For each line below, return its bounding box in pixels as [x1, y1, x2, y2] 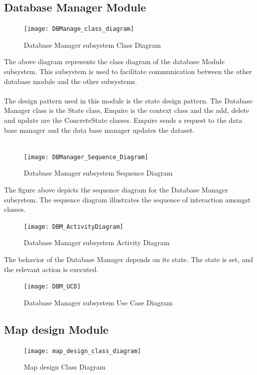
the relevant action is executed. [4, 264, 99, 274]
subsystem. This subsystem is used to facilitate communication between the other [4, 66, 252, 77]
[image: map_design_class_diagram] [24, 347, 141, 355]
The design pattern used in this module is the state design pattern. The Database [4, 95, 253, 105]
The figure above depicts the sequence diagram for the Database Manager [4, 185, 228, 195]
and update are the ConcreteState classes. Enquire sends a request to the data [4, 115, 243, 125]
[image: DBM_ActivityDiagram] [24, 223, 124, 230]
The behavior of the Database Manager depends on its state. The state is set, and [4, 254, 254, 265]
